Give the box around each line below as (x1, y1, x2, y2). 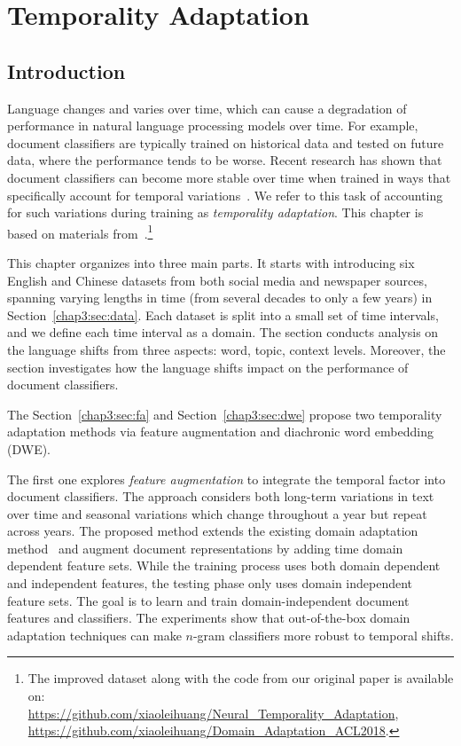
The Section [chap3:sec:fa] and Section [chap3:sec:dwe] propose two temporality (7, 404, 442, 423)
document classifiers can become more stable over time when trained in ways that (7, 168, 451, 186)
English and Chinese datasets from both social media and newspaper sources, (7, 271, 427, 289)
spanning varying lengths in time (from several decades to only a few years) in (7, 288, 433, 307)
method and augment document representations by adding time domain (7, 538, 403, 557)
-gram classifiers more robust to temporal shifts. (192, 625, 454, 644)
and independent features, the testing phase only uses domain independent (7, 574, 413, 593)
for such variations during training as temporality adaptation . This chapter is (7, 203, 424, 222)
